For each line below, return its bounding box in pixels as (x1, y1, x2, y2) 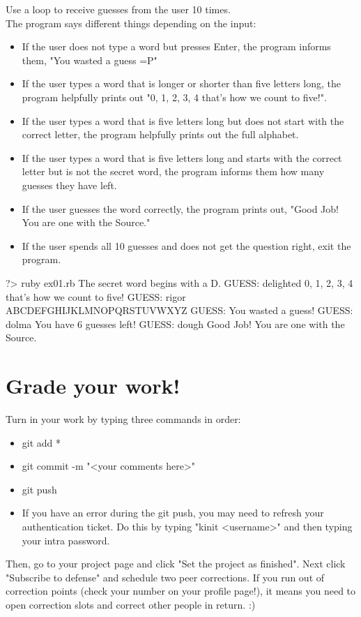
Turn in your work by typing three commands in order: (6, 412, 241, 426)
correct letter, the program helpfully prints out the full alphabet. (22, 127, 299, 142)
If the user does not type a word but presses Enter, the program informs (22, 39, 331, 54)
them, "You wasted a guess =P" (22, 52, 158, 67)
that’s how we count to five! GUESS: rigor (6, 289, 186, 304)
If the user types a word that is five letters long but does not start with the (22, 113, 344, 128)
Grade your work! (6, 371, 180, 400)
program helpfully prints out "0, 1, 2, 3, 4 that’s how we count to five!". (22, 89, 327, 104)
